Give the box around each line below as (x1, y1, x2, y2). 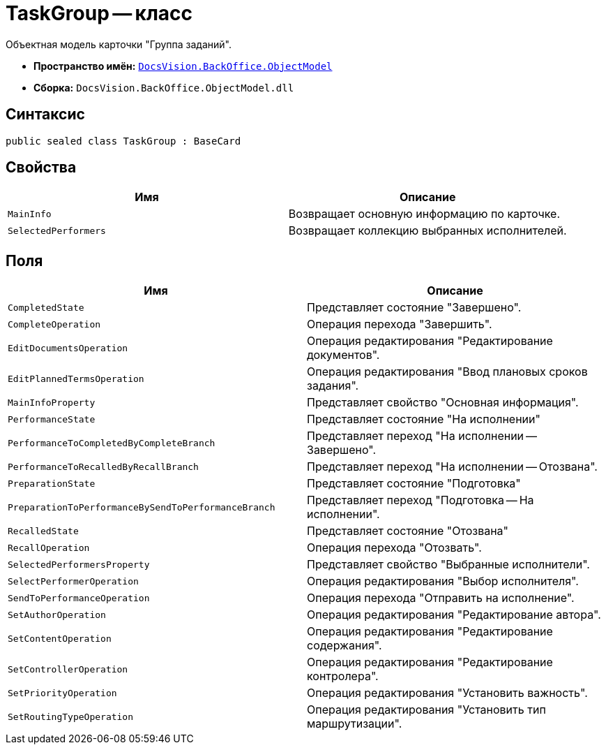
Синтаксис (6, 105, 85, 124)
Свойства (6, 159, 77, 177)
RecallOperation (8, 542, 90, 553)
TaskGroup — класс (6, 1, 193, 25)
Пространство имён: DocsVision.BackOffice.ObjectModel (33, 59, 333, 72)
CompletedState (8, 302, 84, 313)
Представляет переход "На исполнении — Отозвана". (307, 459, 598, 474)
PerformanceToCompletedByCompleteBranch (8, 437, 215, 448)
